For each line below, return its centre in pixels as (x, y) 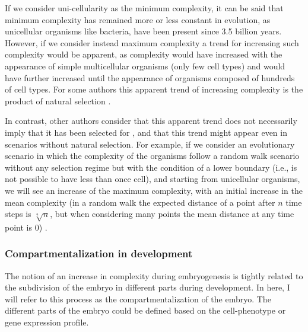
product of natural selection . (58, 100)
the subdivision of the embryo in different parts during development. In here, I (147, 287)
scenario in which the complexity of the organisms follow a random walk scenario (152, 156)
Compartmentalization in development (99, 253)
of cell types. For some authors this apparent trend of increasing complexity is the (154, 89)
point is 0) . (26, 227)
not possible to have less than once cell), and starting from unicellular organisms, (153, 179)
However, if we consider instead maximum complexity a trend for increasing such (152, 42)
